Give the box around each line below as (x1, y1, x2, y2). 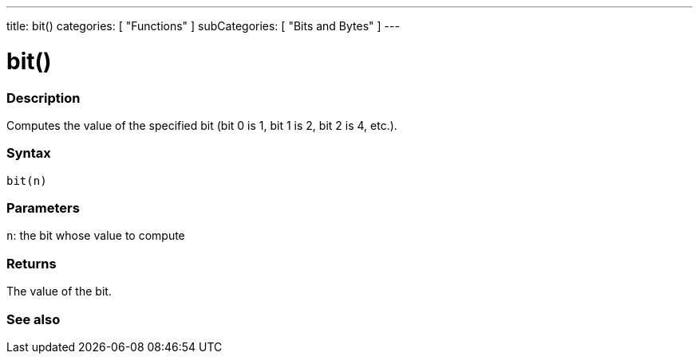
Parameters (6, 200, 80, 216)
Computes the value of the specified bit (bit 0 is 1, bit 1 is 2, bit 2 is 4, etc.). (6, 118, 397, 132)
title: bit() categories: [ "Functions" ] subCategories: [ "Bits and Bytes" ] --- (6, 19, 400, 33)
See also (6, 311, 61, 327)
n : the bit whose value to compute (6, 229, 185, 243)
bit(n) (6, 174, 47, 187)
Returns (6, 255, 57, 272)
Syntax (6, 145, 51, 162)
